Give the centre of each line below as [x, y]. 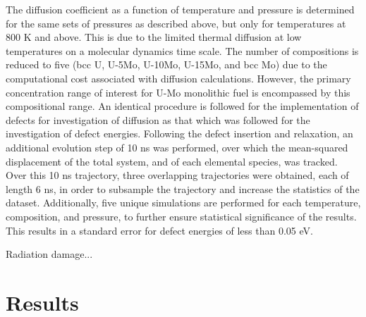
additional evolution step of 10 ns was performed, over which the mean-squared [177, 147]
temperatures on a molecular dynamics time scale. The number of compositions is [182, 50]
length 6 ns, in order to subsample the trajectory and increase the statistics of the [183, 188]
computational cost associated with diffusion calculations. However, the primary [178, 78]
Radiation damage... [49, 254]
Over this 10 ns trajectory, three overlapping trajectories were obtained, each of [177, 175]
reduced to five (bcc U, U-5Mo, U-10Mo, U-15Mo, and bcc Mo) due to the [166, 64]
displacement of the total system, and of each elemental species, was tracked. [172, 161]
